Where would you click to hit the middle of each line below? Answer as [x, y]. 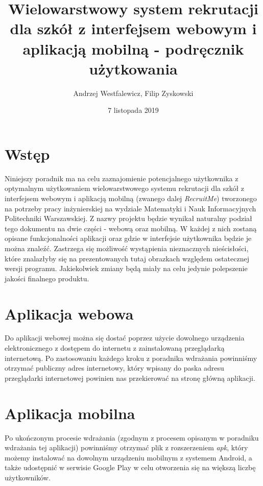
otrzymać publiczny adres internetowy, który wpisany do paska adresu [114, 368]
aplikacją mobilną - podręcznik [133, 48]
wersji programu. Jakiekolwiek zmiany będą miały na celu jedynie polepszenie [126, 268]
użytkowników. [28, 477]
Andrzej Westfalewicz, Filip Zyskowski [133, 93]
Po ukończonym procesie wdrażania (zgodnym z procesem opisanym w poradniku [132, 437]
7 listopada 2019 [133, 110]
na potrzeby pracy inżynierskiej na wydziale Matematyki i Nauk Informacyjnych [130, 208]
